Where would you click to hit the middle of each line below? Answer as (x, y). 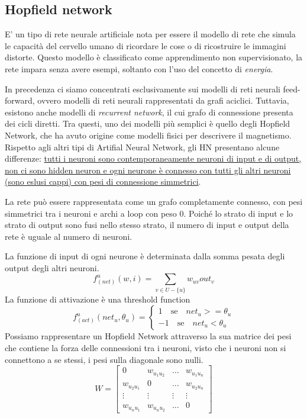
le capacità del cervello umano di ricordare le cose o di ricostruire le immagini (146, 45)
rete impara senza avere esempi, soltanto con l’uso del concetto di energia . (139, 68)
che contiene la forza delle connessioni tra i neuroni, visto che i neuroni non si (146, 348)
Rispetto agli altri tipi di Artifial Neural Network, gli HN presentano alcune (142, 147)
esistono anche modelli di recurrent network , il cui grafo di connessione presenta (149, 112)
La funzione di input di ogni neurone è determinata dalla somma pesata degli (145, 256)
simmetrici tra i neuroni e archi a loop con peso (91, 213)
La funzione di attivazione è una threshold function (98, 299)
